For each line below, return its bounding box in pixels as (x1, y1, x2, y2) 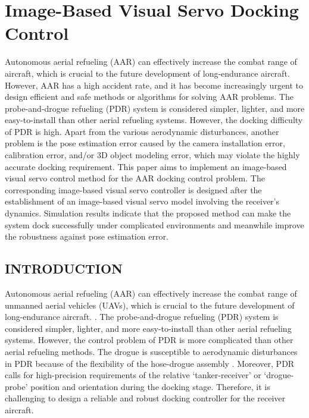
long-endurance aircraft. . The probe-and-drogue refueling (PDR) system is (5, 310, 279, 323)
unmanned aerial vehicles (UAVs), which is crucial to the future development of (5, 298, 295, 311)
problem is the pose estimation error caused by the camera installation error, (5, 137, 285, 149)
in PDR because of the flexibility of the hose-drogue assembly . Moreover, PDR (5, 357, 295, 369)
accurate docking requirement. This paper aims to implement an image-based (5, 160, 287, 172)
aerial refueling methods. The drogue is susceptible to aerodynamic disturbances (5, 345, 298, 357)
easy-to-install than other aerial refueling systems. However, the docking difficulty (5, 114, 303, 126)
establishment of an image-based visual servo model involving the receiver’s (5, 195, 279, 208)
